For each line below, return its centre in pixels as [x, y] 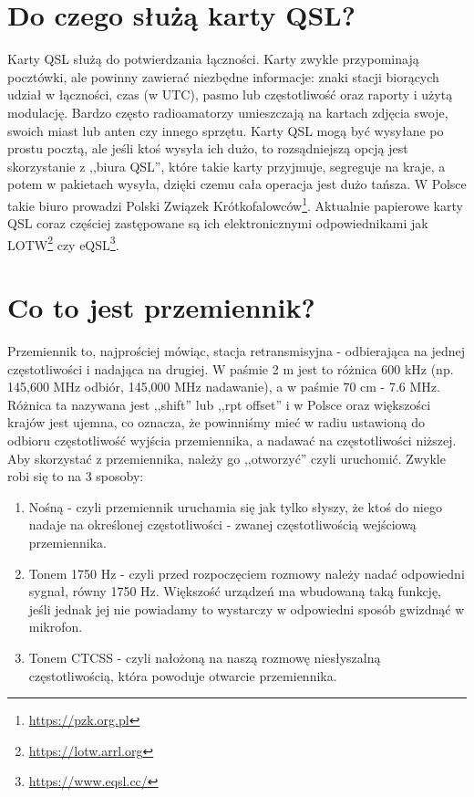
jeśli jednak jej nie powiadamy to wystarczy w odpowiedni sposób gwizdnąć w [247, 608]
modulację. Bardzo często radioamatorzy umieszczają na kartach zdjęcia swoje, [228, 112]
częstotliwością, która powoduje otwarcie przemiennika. [183, 675]
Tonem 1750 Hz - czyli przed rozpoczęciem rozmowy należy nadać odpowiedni [247, 573]
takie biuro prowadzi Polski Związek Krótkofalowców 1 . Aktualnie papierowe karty [235, 204]
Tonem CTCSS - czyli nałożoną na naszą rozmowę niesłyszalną [205, 657]
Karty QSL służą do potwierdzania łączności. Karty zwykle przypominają [213, 59]
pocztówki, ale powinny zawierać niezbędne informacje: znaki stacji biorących [223, 76]
